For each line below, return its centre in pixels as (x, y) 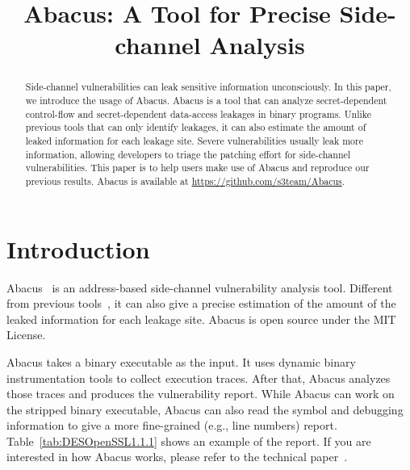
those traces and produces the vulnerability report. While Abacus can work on (201, 394)
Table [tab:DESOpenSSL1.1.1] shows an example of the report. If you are (189, 441)
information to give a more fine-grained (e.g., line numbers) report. (172, 425)
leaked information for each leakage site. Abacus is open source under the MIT (201, 319)
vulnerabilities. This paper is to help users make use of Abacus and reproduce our (197, 168)
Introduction (78, 248)
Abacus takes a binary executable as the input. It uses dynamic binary (181, 361)
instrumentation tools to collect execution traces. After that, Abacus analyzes (199, 378)
